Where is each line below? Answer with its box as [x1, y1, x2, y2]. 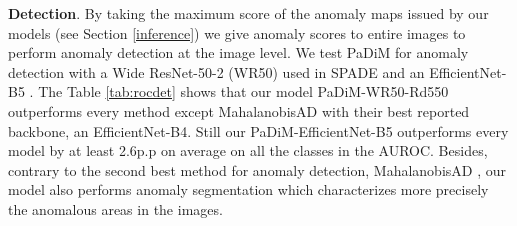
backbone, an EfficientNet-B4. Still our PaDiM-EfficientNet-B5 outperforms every [8, 120, 509, 141]
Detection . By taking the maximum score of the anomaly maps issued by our [8, 3, 489, 23]
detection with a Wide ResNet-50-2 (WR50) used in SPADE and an [8, 61, 425, 82]
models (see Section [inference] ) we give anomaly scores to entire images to [8, 22, 466, 43]
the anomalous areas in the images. [8, 198, 223, 219]
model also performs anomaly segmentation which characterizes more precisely [8, 179, 489, 200]
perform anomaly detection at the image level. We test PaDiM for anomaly [8, 42, 469, 63]
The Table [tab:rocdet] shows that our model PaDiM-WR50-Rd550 [38, 81, 449, 102]
